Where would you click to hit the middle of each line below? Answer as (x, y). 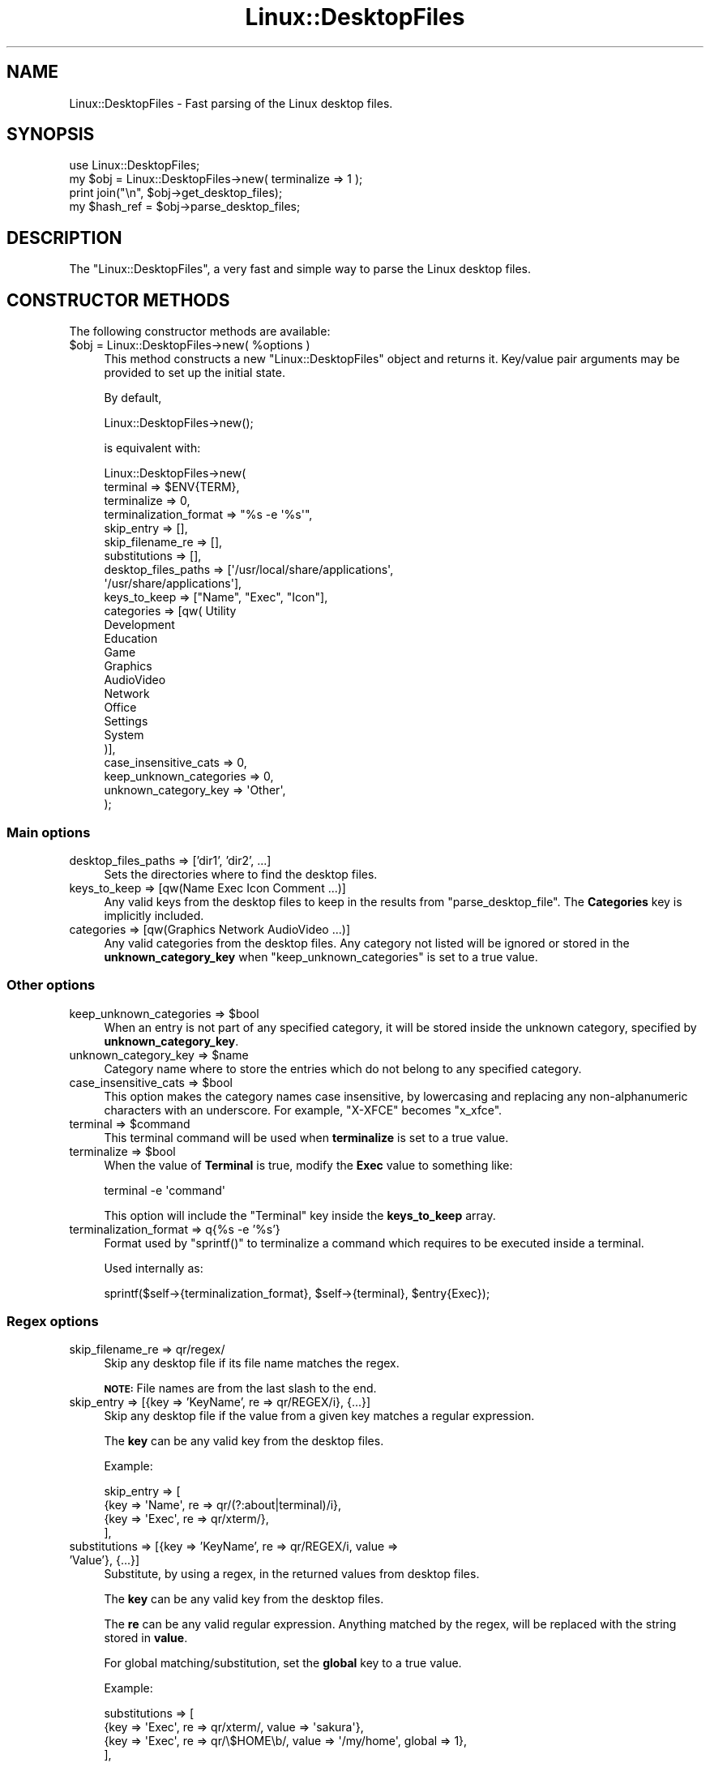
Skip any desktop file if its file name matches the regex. (252, 1363)
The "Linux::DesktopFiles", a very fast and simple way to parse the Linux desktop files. (300, 269)
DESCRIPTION (64, 237)
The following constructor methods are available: (200, 332)
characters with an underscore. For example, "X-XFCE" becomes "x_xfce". (303, 1110)
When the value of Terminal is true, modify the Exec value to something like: (308, 1165)
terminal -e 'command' (165, 1190)
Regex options (53, 1321)
